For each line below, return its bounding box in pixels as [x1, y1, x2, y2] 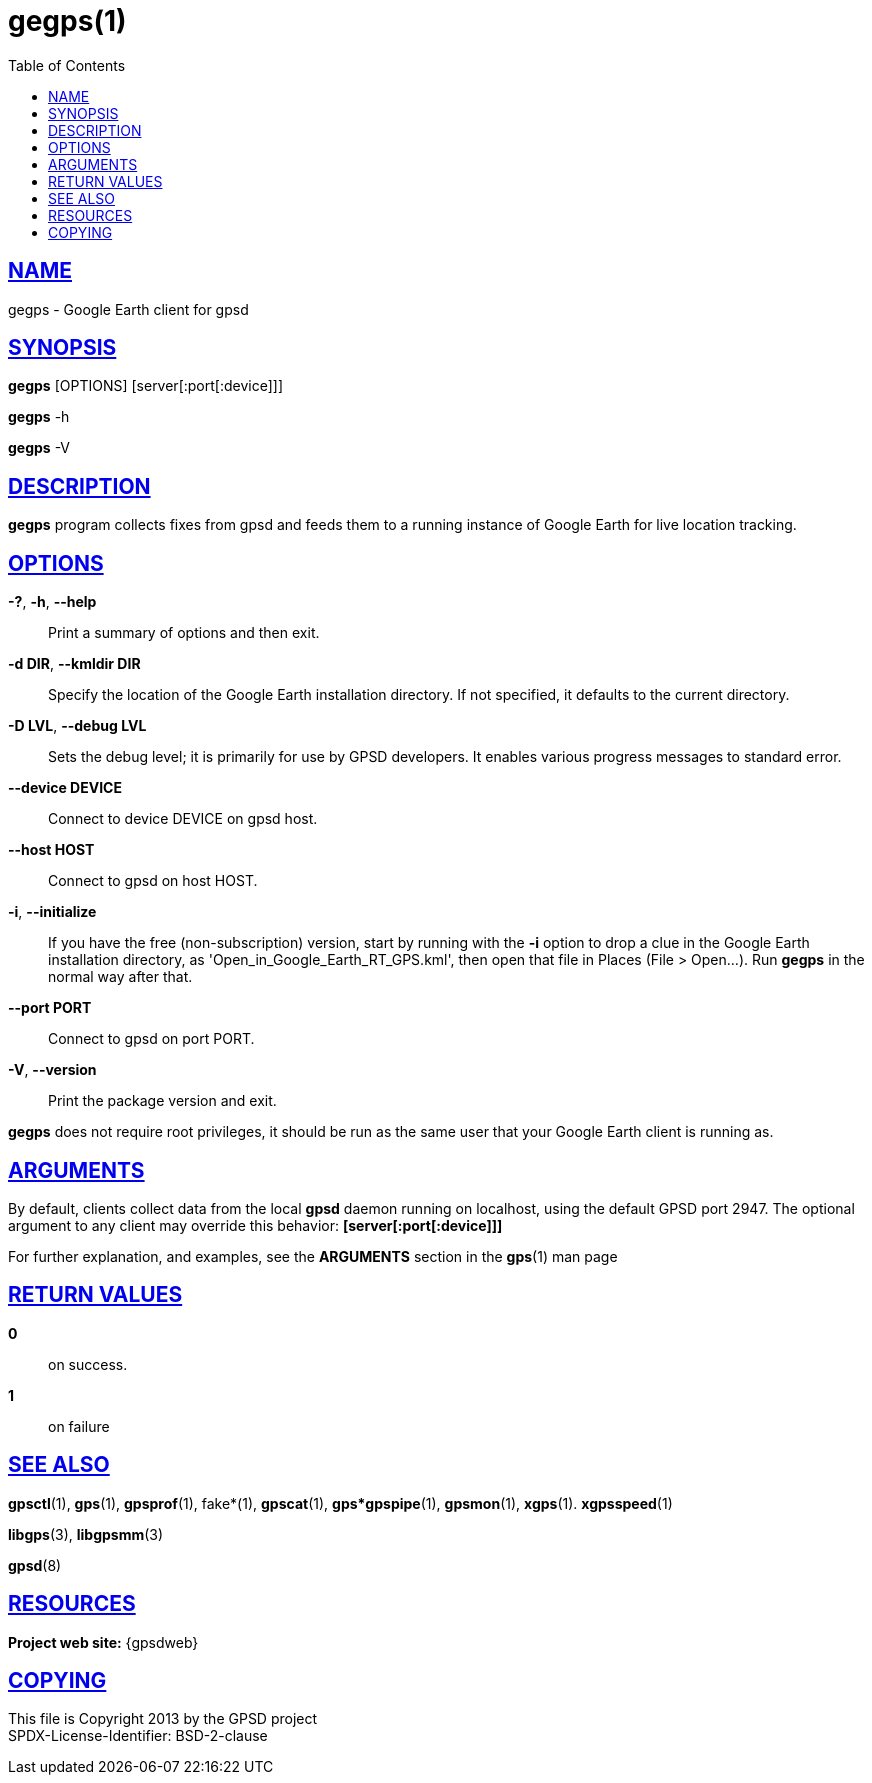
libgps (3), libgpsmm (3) [8, 1525, 164, 1543]
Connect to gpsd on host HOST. [48, 872, 258, 890]
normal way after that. [48, 968, 193, 986]
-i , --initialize [8, 903, 97, 921]
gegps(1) [8, 4, 127, 38]
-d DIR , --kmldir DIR [8, 655, 141, 673]
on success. [48, 1355, 128, 1373]
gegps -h [8, 408, 70, 426]
